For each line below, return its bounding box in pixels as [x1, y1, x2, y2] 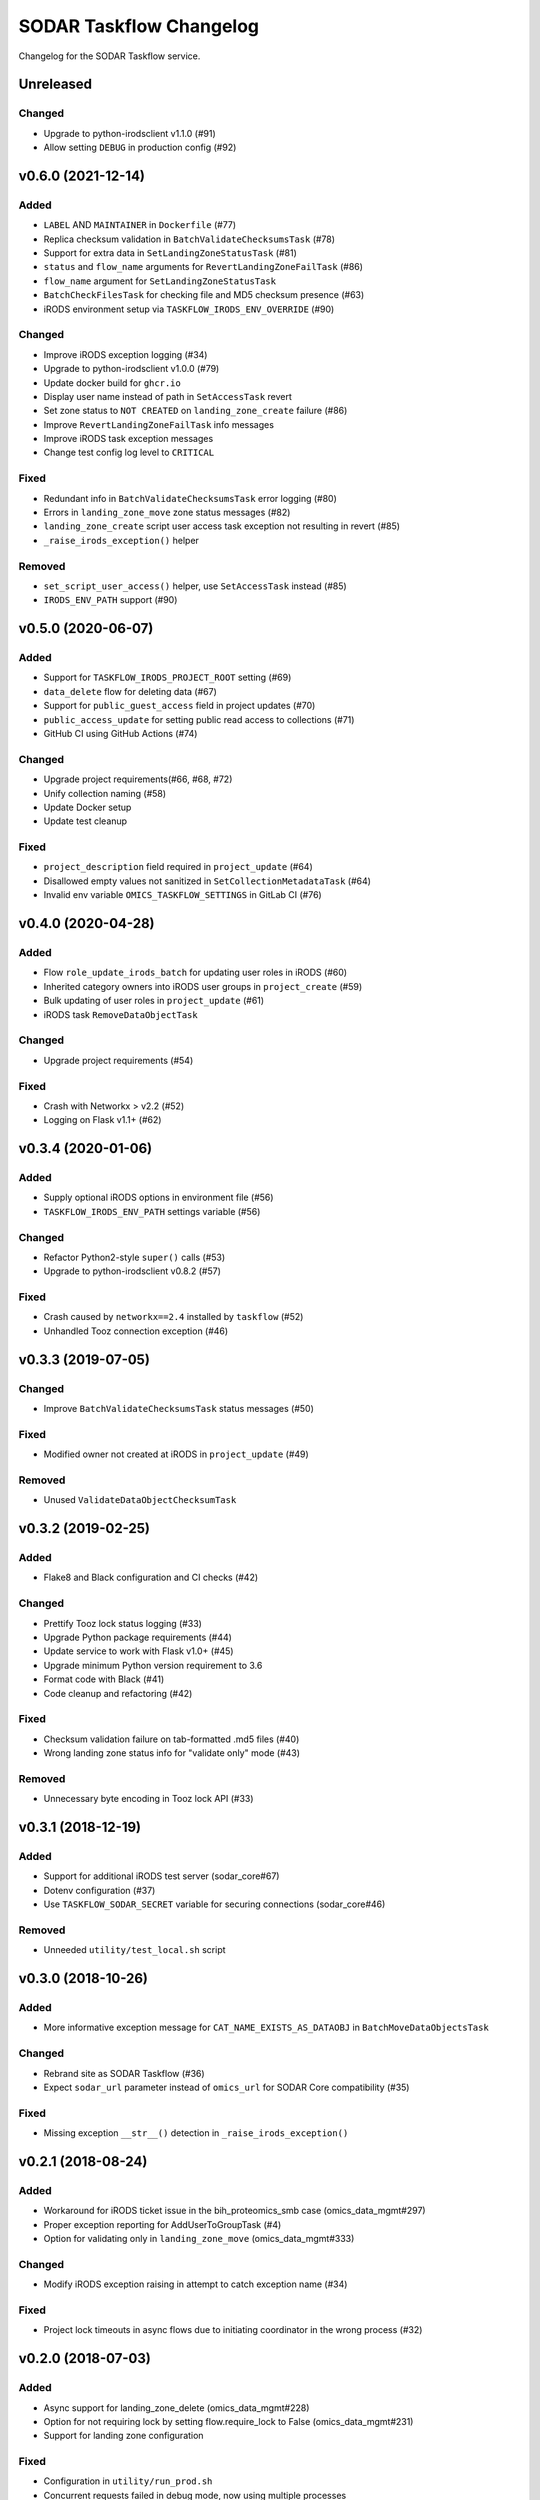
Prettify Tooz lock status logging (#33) [43, 1617, 202, 1629]
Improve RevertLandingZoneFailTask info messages [43, 418, 275, 430]
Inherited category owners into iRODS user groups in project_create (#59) [43, 980, 363, 992]
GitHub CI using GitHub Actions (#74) [43, 728, 198, 740]
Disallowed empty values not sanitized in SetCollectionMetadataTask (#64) [43, 875, 372, 887]
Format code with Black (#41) [43, 1673, 165, 1685]
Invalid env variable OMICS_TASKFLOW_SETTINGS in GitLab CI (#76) [43, 889, 322, 901]
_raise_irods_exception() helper [43, 534, 200, 546]
